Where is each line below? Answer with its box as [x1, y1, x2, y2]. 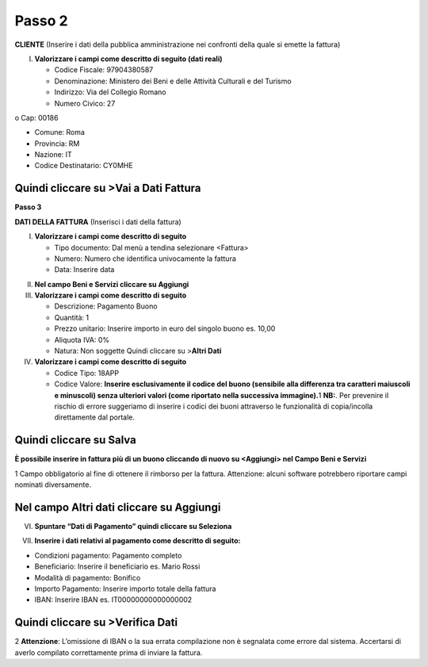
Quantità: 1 [54, 312, 90, 322]
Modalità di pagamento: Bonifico [34, 573, 141, 582]
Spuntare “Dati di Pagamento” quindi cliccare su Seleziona [34, 521, 232, 531]
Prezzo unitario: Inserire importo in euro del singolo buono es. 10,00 [54, 324, 276, 333]
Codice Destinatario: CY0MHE [34, 161, 134, 171]
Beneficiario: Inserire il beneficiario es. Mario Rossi [34, 562, 201, 571]
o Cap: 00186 [14, 113, 59, 122]
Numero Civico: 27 [54, 98, 116, 108]
